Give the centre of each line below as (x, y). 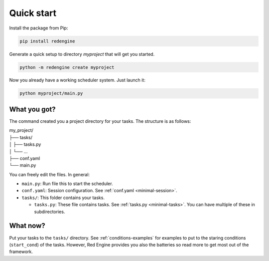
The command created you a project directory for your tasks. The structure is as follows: (100, 121)
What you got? (32, 109)
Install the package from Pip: (39, 28)
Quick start (33, 13)
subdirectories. (50, 212)
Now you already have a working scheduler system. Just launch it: (77, 80)
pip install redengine (47, 41)
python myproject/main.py (51, 93)
